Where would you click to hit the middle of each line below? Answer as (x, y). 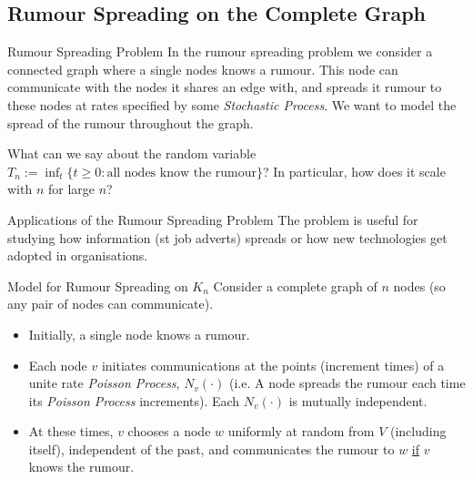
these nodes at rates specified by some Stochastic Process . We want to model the (232, 104)
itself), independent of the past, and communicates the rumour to (211, 448)
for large (71, 189)
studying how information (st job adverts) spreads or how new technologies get (227, 237)
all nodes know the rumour (182, 173)
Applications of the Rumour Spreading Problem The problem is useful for (213, 219)
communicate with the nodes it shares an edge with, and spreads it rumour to (225, 87)
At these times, (71, 431)
